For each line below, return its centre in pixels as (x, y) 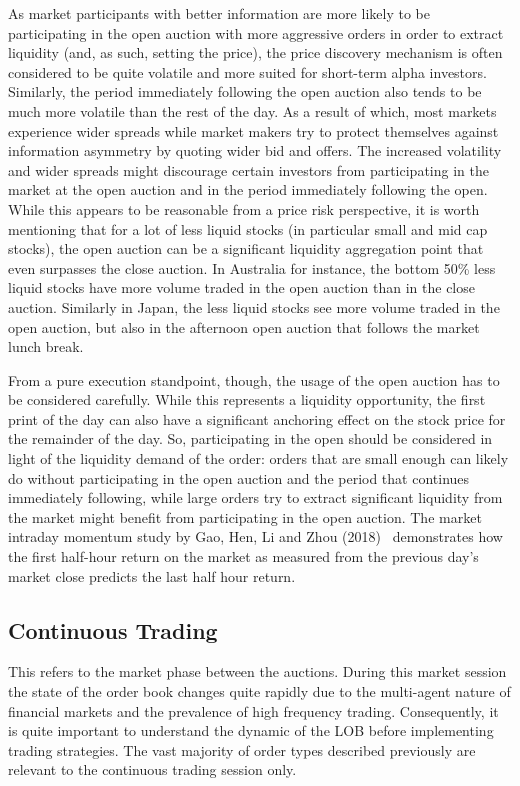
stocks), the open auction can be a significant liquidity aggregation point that (246, 248)
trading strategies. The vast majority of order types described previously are (242, 749)
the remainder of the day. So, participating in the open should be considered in (250, 438)
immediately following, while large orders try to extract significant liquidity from (255, 497)
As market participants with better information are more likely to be (219, 13)
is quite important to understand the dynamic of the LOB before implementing (251, 730)
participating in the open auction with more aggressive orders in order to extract (256, 32)
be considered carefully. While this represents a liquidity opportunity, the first (247, 399)
